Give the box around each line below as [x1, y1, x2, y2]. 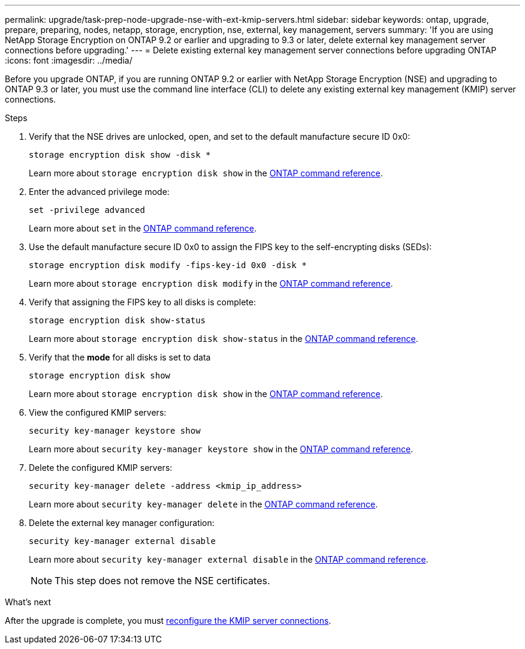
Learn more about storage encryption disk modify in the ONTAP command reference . [29, 278, 393, 289]
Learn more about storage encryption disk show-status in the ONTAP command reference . [29, 333, 418, 344]
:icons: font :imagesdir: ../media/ [5, 55, 132, 65]
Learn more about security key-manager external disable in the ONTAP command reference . [29, 554, 429, 564]
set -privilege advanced [29, 205, 145, 215]
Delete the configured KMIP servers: [29, 462, 173, 473]
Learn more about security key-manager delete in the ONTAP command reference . [29, 499, 378, 509]
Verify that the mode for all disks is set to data [29, 352, 211, 362]
